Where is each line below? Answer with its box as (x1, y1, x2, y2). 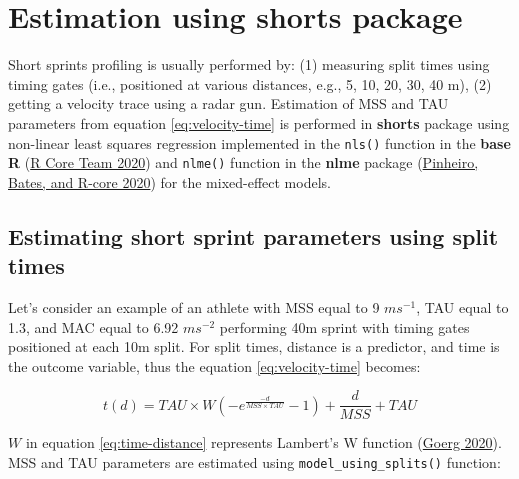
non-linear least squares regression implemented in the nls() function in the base (8, 132, 511, 153)
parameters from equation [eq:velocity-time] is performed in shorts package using (8, 112, 510, 133)
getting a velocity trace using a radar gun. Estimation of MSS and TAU (8, 93, 449, 114)
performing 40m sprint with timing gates (219, 316, 470, 337)
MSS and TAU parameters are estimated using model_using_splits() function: (8, 452, 501, 473)
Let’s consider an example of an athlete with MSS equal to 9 (8, 297, 380, 317)
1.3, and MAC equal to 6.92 (8, 316, 179, 337)
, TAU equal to (416, 297, 509, 317)
